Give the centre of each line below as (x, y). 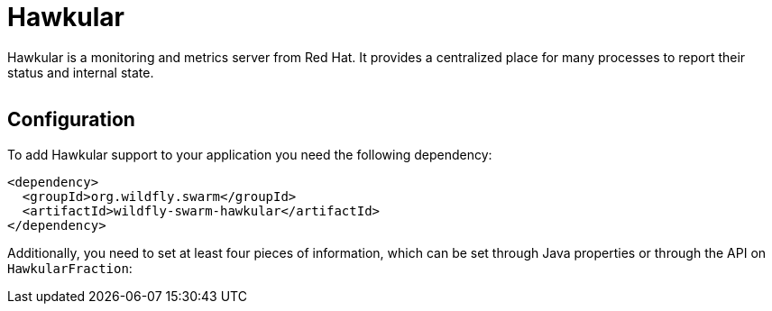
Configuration (71, 120)
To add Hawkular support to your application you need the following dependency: (250, 154)
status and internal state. (81, 72)
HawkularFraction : (70, 268)
